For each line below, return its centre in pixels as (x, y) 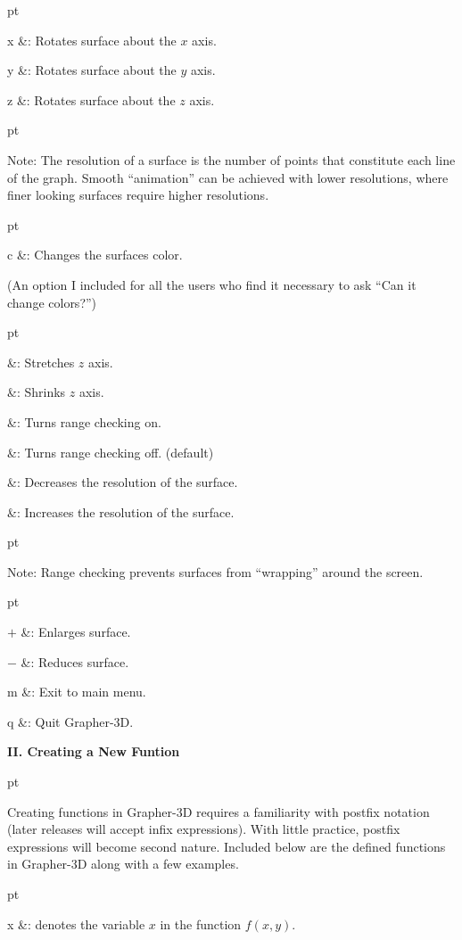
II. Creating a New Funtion (94, 751)
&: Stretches (41, 362)
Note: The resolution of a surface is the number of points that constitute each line (231, 159)
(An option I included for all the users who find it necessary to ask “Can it (212, 284)
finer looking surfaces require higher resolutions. (138, 195)
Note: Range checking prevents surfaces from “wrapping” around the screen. (215, 571)
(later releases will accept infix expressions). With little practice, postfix (204, 829)
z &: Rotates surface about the (91, 99)
